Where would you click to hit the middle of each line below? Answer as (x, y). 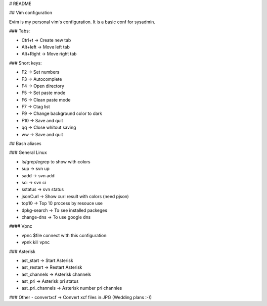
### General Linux (28, 153)
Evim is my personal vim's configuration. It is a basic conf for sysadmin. (82, 22)
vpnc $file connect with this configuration (64, 235)
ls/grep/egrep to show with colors (56, 161)
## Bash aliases (25, 144)
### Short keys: (25, 63)
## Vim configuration (31, 13)
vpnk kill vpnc (36, 242)
